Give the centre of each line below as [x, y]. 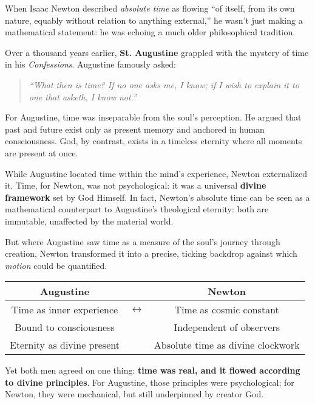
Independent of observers [227, 327]
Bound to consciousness [65, 327]
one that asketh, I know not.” [83, 96]
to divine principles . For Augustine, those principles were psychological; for [150, 382]
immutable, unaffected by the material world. [89, 221]
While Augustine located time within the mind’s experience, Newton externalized [156, 173]
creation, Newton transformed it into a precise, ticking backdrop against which [151, 253]
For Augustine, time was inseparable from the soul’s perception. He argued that [153, 117]
